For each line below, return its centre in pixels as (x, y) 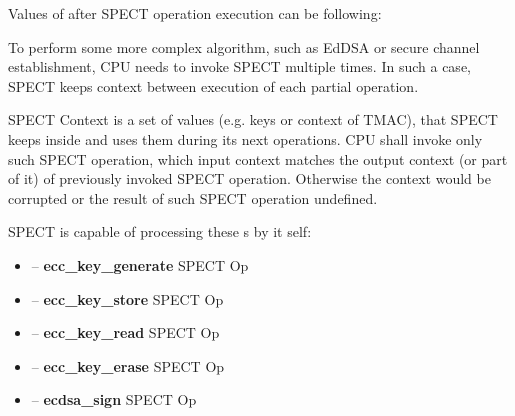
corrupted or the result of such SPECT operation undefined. (193, 197)
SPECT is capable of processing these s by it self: (160, 231)
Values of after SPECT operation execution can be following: (195, 13)
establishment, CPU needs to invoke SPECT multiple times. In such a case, (239, 66)
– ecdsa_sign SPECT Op (114, 399)
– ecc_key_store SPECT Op (127, 298)
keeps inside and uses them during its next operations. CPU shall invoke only (245, 138)
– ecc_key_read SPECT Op (125, 332)
